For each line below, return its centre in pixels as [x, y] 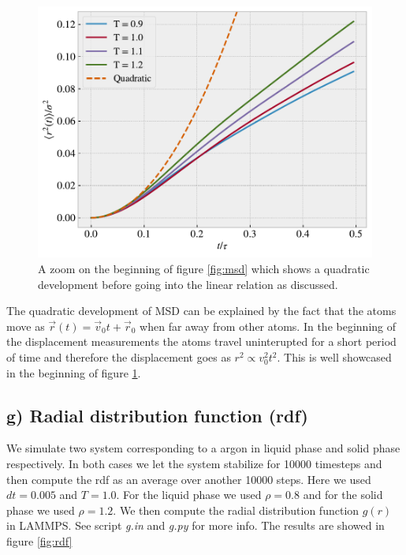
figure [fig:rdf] [39, 540]
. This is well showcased [334, 357]
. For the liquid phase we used [189, 495]
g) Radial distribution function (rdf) [157, 415]
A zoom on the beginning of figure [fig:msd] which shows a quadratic [204, 269]
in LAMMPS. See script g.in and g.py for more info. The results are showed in [196, 525]
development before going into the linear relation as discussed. [188, 284]
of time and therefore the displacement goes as [119, 357]
